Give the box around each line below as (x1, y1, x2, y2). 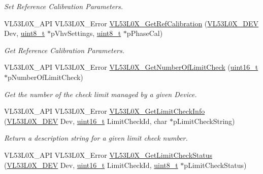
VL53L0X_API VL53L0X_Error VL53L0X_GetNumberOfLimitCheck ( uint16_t (4, 62, 258, 72)
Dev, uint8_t (4, 28, 45, 38)
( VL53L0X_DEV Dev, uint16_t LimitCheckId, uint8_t (4, 159, 178, 170)
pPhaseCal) (126, 28, 163, 38)
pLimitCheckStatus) (184, 159, 247, 170)
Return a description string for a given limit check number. (4, 133, 188, 143)
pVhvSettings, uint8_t (51, 28, 121, 38)
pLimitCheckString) (173, 115, 235, 126)
